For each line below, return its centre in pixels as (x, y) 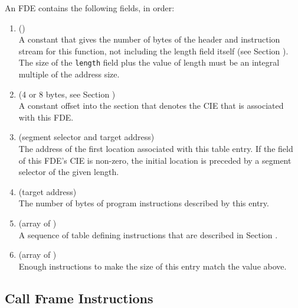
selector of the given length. (69, 172)
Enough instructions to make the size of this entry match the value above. (153, 266)
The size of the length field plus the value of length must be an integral (149, 62)
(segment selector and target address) (86, 137)
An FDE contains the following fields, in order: (90, 8)
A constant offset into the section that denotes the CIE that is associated (151, 106)
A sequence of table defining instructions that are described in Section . (148, 234)
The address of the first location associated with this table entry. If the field (156, 148)
